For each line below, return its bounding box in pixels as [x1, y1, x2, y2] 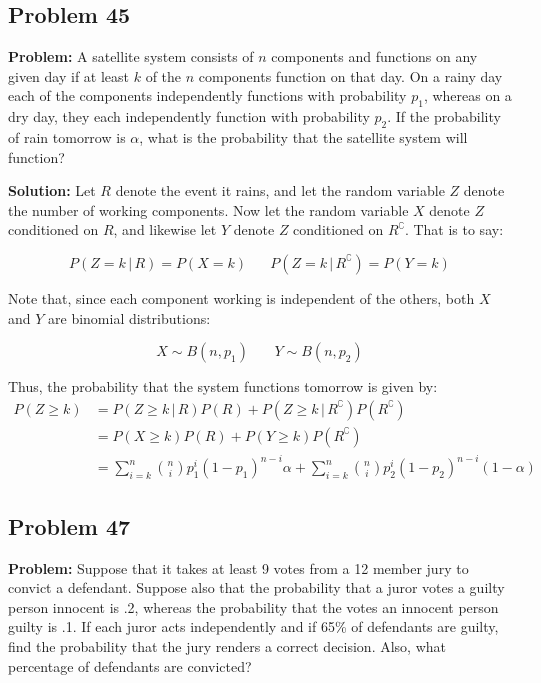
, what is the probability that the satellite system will [139, 126, 468, 147]
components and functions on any [271, 46, 478, 67]
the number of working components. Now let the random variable [8, 199, 409, 220]
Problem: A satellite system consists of [8, 46, 254, 67]
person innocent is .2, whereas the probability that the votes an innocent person [8, 596, 499, 617]
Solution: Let [8, 180, 96, 201]
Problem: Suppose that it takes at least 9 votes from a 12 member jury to [8, 557, 469, 578]
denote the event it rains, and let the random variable [115, 180, 445, 201]
